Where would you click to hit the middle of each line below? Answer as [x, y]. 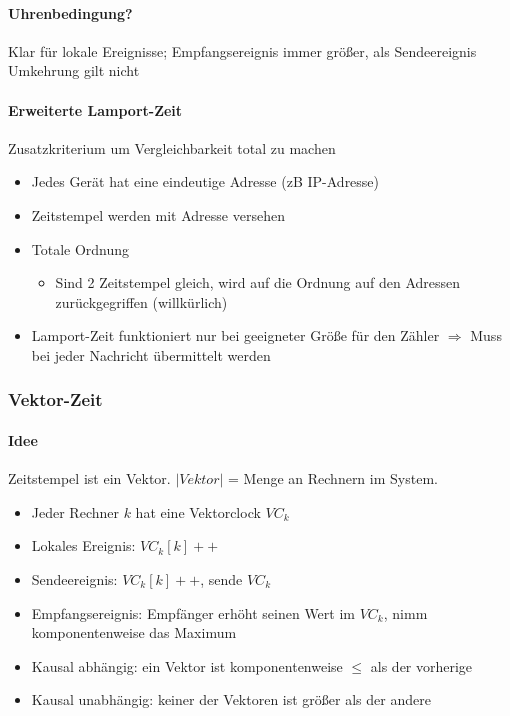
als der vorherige [421, 665]
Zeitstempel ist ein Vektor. [89, 478]
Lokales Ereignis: [83, 545]
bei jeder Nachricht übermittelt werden [151, 354]
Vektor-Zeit [55, 399]
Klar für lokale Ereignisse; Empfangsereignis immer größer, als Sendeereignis [242, 50]
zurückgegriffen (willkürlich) [141, 301]
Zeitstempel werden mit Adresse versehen [158, 214]
